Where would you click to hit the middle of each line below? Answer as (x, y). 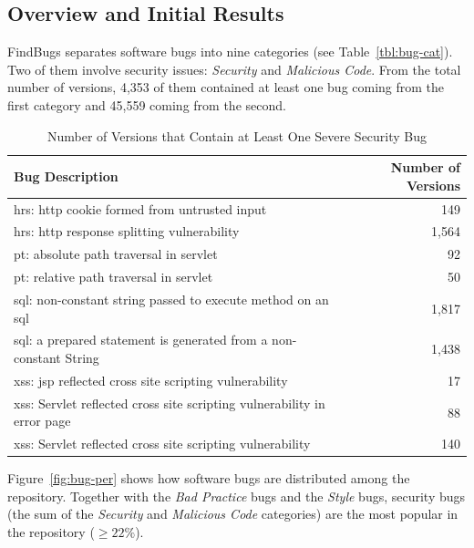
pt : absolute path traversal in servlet (116, 254)
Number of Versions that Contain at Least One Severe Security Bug (237, 135)
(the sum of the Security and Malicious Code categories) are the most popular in (233, 514)
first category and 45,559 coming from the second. (147, 104)
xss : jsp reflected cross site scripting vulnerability (151, 380)
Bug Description (66, 176)
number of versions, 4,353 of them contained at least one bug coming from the (226, 87)
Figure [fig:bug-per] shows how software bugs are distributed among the (209, 478)
